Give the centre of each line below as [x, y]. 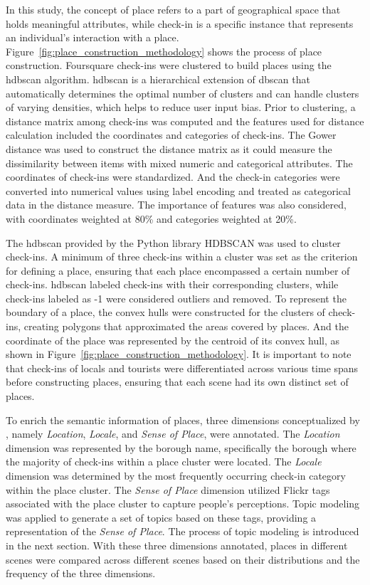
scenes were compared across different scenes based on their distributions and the [183, 559]
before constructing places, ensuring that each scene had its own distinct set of [177, 382]
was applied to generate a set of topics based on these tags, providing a [161, 517]
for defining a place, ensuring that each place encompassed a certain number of [178, 270]
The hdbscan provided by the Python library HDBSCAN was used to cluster [173, 242]
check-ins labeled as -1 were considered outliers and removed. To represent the [176, 298]
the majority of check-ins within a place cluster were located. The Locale [164, 462]
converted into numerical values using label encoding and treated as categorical [178, 190]
